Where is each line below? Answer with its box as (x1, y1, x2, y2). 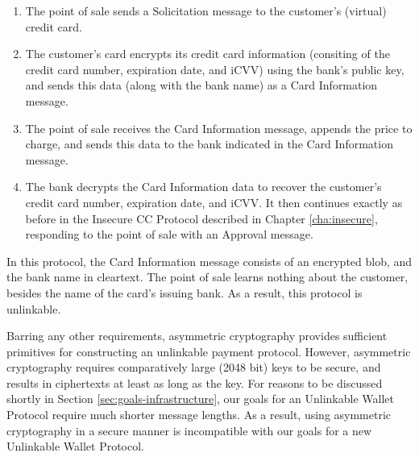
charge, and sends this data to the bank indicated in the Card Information (25, 135, 393, 152)
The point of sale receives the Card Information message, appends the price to (25, 119, 413, 136)
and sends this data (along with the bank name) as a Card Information (25, 77, 378, 93)
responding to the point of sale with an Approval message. (25, 226, 313, 243)
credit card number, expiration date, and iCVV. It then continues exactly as (25, 193, 403, 210)
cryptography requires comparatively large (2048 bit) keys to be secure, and (6, 359, 381, 376)
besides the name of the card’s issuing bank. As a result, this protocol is (6, 284, 363, 301)
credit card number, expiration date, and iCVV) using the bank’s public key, (25, 60, 404, 77)
